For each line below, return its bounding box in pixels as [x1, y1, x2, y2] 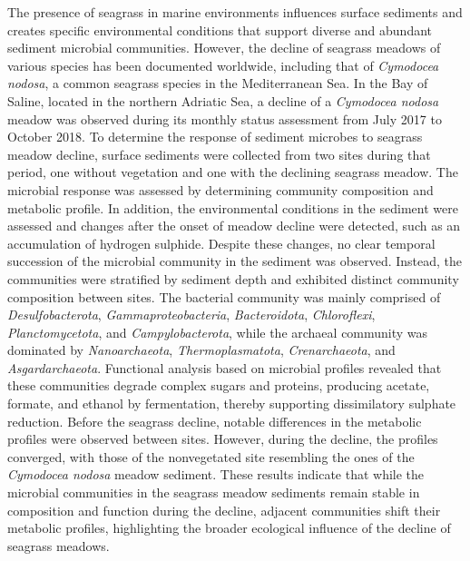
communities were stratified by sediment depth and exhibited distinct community [7, 269, 459, 288]
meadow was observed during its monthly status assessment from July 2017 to [7, 109, 442, 128]
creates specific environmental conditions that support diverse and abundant [7, 20, 433, 39]
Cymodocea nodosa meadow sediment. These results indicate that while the [7, 465, 425, 484]
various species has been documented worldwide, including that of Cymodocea [7, 55, 439, 74]
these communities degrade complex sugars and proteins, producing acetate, [7, 376, 430, 395]
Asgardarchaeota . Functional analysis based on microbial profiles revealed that [7, 358, 442, 377]
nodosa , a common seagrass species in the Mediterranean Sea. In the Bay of [7, 74, 428, 93]
